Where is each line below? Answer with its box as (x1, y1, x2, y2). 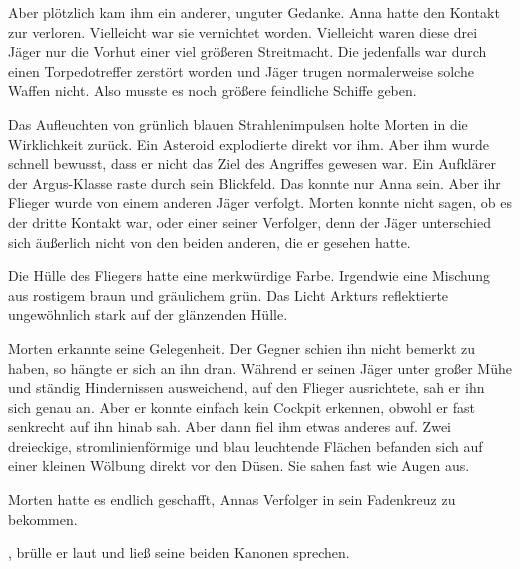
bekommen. (8, 508, 78, 529)
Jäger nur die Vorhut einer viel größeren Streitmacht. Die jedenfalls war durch (8, 41, 487, 62)
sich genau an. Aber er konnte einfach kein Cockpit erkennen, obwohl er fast (8, 396, 475, 417)
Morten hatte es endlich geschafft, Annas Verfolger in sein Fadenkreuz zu (8, 489, 456, 510)
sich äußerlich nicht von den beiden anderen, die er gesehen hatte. (8, 231, 411, 252)
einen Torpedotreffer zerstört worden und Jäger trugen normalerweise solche (8, 60, 474, 81)
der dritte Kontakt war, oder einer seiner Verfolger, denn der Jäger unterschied (8, 211, 492, 232)
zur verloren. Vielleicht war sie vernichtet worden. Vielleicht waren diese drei (8, 21, 478, 42)
